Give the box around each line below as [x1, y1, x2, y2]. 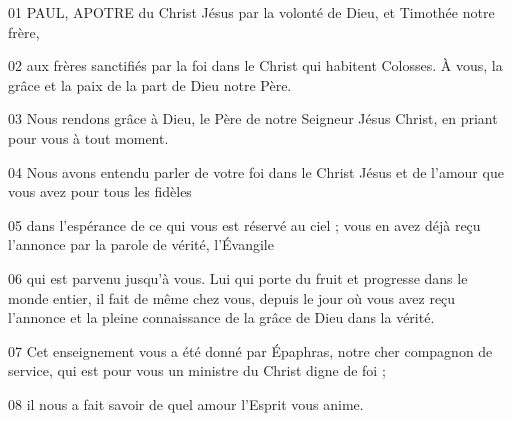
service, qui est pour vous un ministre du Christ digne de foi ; [8, 360, 386, 381]
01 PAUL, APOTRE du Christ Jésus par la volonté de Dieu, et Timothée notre [8, 2, 495, 22]
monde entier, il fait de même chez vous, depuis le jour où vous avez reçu [8, 287, 456, 308]
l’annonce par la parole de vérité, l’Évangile [8, 234, 274, 255]
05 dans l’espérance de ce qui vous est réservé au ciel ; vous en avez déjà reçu [8, 214, 481, 235]
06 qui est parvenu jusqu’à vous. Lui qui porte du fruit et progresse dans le [8, 267, 468, 288]
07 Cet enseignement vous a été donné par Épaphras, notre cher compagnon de [8, 340, 493, 361]
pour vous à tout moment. [8, 127, 169, 148]
